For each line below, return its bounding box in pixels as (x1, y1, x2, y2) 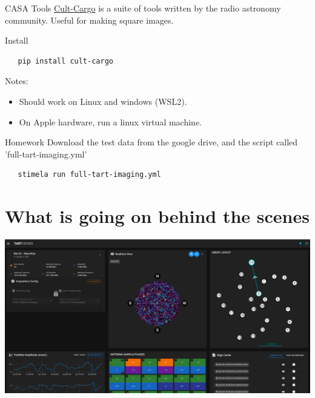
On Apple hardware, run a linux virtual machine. (19, 115, 202, 128)
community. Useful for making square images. (5, 13, 174, 26)
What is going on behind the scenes (5, 204, 310, 228)
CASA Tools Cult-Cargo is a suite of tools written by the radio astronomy (5, 2, 281, 14)
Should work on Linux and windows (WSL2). (19, 95, 187, 107)
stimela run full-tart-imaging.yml (18, 170, 161, 179)
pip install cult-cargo (18, 56, 113, 65)
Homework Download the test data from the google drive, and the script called (5, 136, 298, 148)
